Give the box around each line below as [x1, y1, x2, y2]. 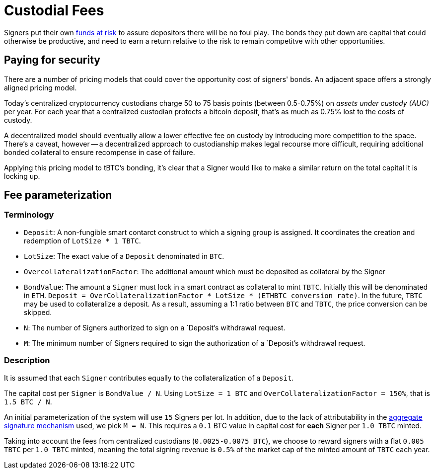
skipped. [24, 308, 52, 316]
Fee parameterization [4, 189, 112, 202]
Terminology [4, 210, 54, 220]
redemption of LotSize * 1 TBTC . [24, 236, 141, 245]
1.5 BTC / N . [4, 397, 52, 406]
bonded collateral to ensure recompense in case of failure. [4, 148, 195, 157]
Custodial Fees [4, 2, 104, 19]
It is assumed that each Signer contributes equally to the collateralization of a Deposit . [4, 373, 294, 382]
